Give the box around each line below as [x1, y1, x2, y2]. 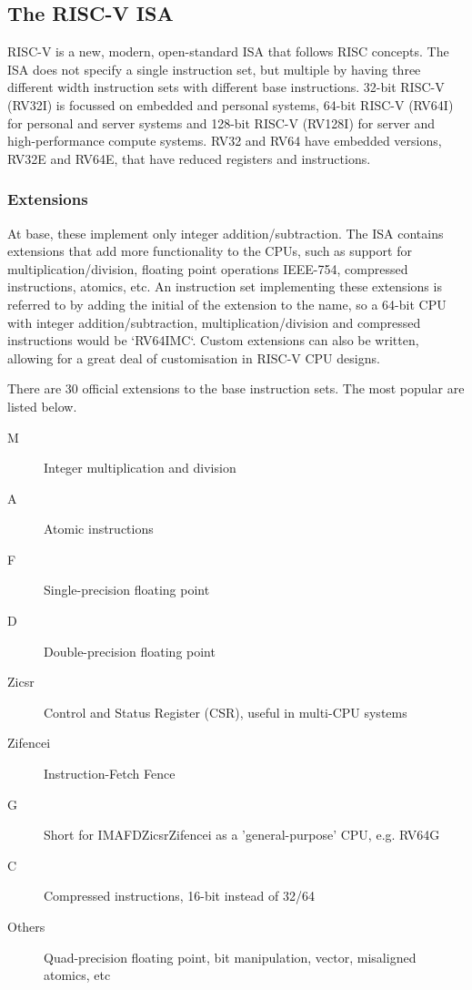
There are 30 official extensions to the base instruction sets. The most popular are [7, 379, 465, 398]
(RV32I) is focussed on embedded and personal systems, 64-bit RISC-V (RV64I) [7, 95, 454, 114]
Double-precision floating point [44, 641, 216, 660]
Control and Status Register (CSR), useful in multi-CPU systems [44, 702, 407, 721]
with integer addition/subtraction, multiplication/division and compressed [7, 312, 421, 332]
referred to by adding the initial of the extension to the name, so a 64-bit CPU [7, 294, 447, 313]
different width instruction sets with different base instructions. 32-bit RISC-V [7, 77, 445, 97]
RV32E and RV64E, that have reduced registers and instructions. [7, 148, 371, 168]
